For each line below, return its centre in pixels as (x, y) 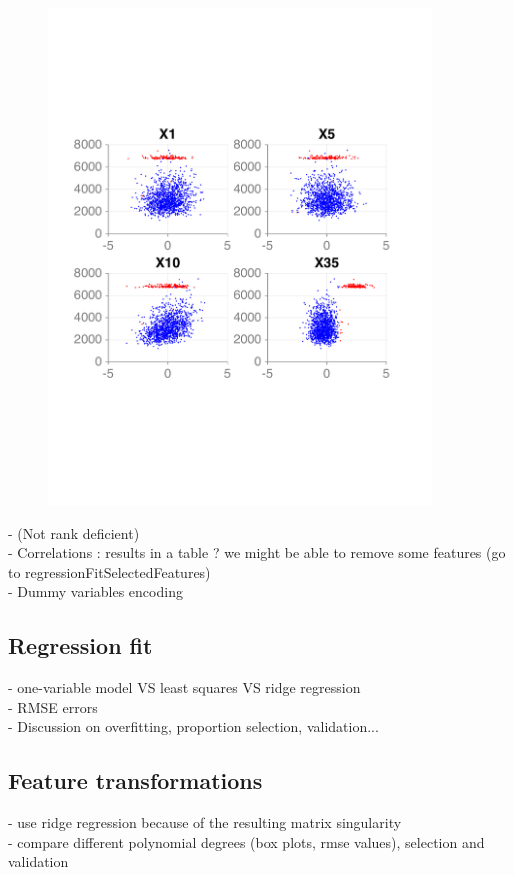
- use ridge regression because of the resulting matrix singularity (205, 822)
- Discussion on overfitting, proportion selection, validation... (193, 726)
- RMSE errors (53, 706)
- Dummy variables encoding (95, 591)
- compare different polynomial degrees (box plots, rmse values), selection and (246, 841)
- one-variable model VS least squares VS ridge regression (184, 687)
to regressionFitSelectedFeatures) (109, 571)
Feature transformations (135, 780)
